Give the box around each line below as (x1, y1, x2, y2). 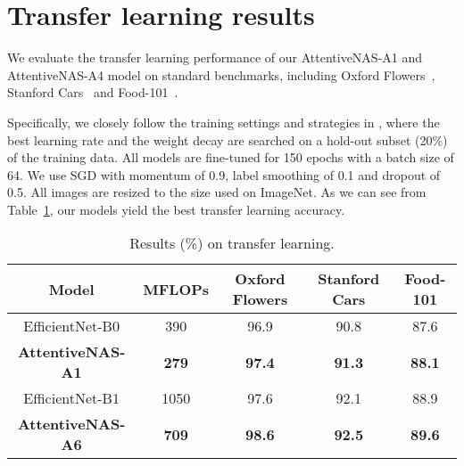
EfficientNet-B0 (23, 315, 120, 337)
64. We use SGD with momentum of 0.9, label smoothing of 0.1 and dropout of (7, 165, 441, 184)
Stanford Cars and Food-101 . (7, 83, 178, 102)
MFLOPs (143, 278, 210, 299)
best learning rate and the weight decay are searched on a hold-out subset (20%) (7, 130, 448, 149)
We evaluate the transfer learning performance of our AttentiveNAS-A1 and (7, 48, 423, 67)
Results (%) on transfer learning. (129, 233, 335, 254)
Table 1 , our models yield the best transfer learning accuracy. (7, 200, 345, 218)
